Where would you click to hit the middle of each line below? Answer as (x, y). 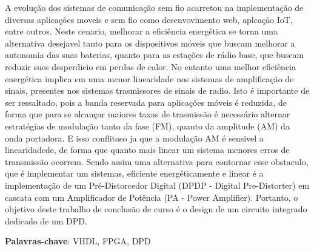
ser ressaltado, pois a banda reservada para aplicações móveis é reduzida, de (146, 102)
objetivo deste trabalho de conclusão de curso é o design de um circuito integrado (156, 209)
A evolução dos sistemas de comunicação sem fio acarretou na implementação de (154, 7)
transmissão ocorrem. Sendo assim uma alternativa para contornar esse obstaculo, (157, 161)
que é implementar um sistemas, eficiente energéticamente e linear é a (134, 173)
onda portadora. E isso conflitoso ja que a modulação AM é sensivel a (134, 138)
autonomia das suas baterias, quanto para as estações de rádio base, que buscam (155, 55)
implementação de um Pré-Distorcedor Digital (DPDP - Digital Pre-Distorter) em (157, 185)
